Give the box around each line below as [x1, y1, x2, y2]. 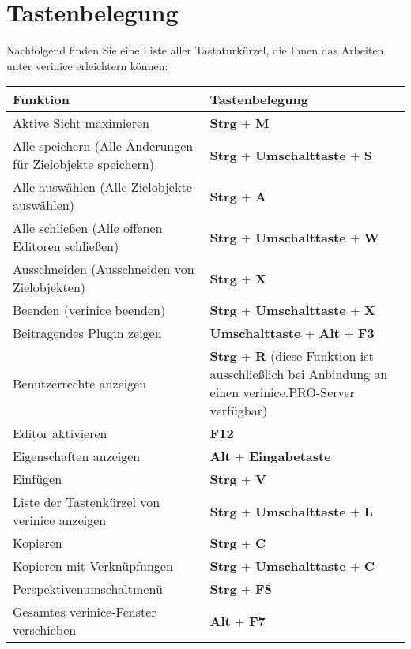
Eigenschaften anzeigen [13, 447, 141, 466]
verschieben [13, 621, 77, 640]
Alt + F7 [209, 611, 266, 630]
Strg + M [209, 114, 270, 133]
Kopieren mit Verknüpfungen [13, 557, 173, 576]
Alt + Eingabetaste [209, 447, 331, 466]
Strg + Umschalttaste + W [209, 227, 379, 246]
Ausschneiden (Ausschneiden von [13, 260, 194, 279]
